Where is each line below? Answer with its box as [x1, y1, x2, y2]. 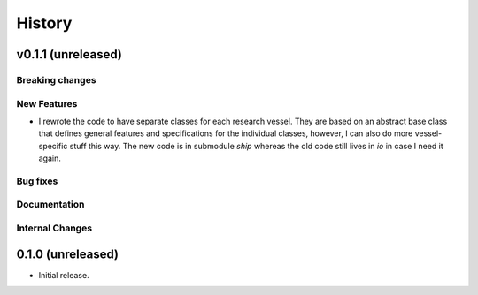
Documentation [16, 199, 85, 211]
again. [38, 153, 62, 163]
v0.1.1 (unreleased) [16, 47, 123, 62]
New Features [16, 97, 78, 110]
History [16, 13, 73, 33]
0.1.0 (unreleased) [16, 246, 119, 261]
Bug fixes [16, 175, 58, 187]
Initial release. [38, 269, 89, 280]
